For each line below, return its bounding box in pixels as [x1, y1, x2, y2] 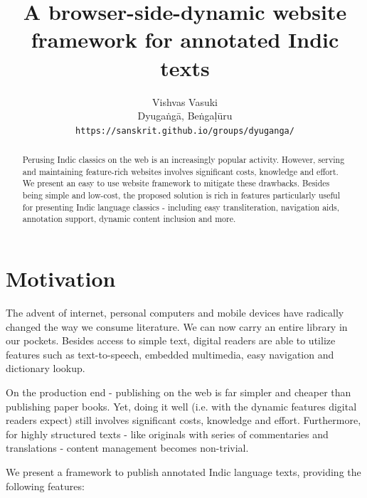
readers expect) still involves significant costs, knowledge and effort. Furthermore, [6, 413, 361, 428]
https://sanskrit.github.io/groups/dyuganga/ [75, 125, 294, 136]
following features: [6, 478, 85, 493]
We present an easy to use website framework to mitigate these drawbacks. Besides [22, 177, 330, 189]
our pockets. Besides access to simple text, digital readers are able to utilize [6, 333, 336, 348]
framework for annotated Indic [31, 25, 339, 54]
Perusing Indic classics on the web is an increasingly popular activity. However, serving [22, 154, 345, 166]
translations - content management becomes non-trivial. [6, 440, 249, 455]
